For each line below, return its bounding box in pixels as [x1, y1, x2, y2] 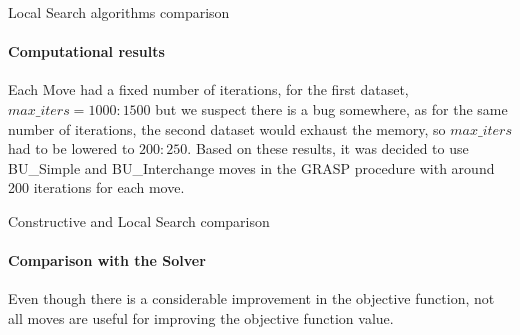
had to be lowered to [8, 138, 135, 159]
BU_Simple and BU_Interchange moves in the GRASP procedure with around [8, 157, 495, 178]
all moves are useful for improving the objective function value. [8, 307, 394, 328]
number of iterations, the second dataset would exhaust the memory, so [8, 118, 446, 139]
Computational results [8, 41, 165, 62]
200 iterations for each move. [8, 177, 185, 198]
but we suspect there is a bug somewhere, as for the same [155, 98, 508, 119]
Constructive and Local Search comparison [8, 210, 270, 231]
